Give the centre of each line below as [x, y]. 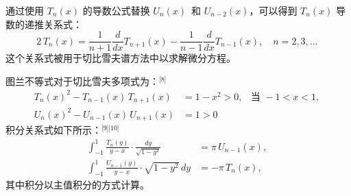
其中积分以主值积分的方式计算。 [77, 184]
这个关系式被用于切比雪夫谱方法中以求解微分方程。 [121, 58]
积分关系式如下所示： [53, 130]
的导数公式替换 [116, 10]
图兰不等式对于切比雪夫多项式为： [82, 81]
